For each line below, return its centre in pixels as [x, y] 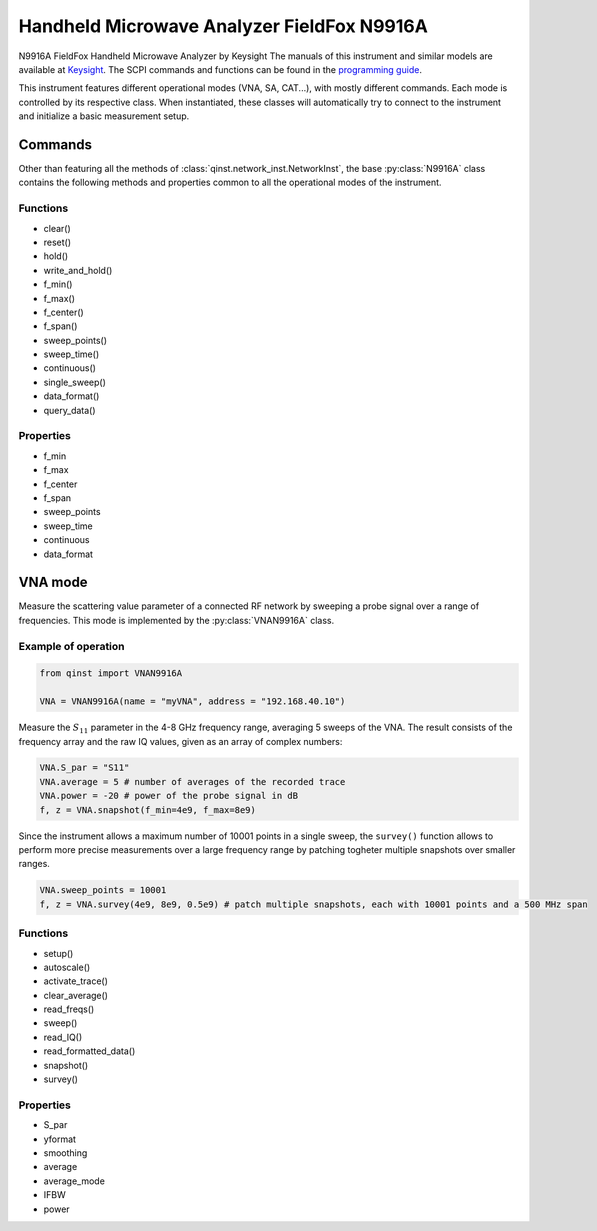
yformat [60, 1139]
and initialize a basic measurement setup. [104, 116]
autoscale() [67, 967]
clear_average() [76, 995]
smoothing [65, 1152]
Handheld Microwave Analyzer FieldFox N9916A [223, 26]
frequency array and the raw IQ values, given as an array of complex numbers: [180, 741]
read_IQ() [63, 1037]
